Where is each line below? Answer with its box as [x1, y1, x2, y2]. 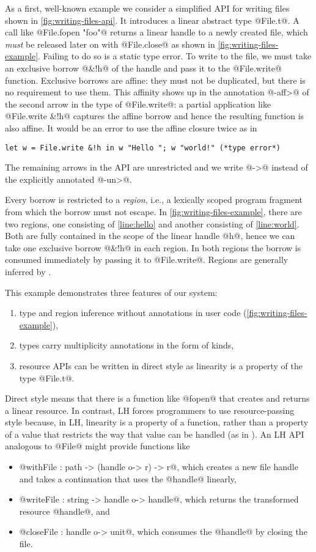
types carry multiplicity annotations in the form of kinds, [19, 339, 234, 351]
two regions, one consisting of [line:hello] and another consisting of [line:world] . [5, 217, 299, 230]
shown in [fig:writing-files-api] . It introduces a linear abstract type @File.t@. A [5, 13, 299, 26]
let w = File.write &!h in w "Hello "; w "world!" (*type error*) [5, 143, 281, 152]
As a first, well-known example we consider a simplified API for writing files [5, 2, 290, 14]
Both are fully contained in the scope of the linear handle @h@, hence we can [5, 229, 295, 242]
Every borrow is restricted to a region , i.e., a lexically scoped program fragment [5, 193, 303, 206]
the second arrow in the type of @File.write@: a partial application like [5, 97, 271, 110]
